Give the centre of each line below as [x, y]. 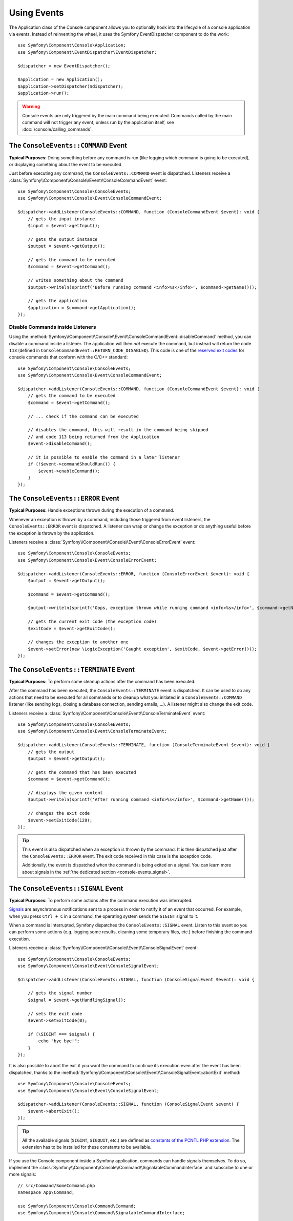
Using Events [36, 13]
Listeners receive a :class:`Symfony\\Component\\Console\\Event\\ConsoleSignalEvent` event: [103, 948]
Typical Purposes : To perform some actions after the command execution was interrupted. [101, 900]
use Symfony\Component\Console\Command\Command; [77, 1206]
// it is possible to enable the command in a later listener [104, 457]
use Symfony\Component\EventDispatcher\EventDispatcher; [87, 52]
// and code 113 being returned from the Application [94, 437]
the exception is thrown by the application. [52, 533]
